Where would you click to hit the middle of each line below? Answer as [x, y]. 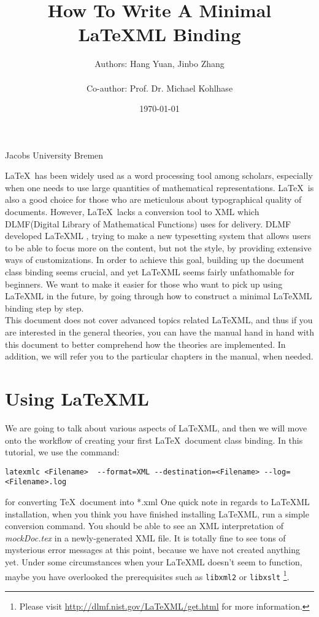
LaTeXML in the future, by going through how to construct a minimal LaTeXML [159, 296]
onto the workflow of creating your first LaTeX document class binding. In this [154, 440]
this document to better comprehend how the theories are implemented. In [145, 344]
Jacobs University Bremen [54, 155]
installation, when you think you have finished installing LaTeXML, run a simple [157, 513]
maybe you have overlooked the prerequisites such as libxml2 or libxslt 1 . [147, 575]
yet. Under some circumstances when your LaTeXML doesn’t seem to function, [154, 561]
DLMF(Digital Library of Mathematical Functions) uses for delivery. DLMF [148, 223]
